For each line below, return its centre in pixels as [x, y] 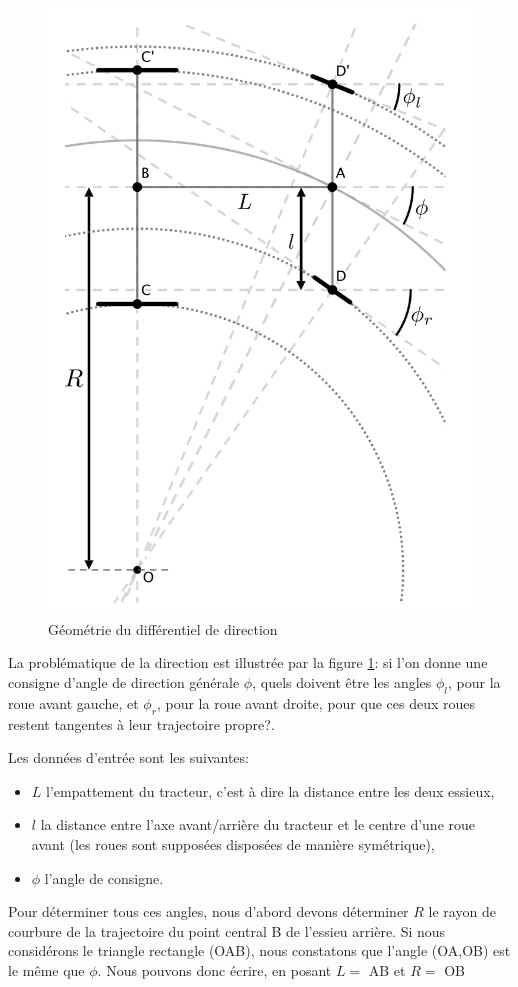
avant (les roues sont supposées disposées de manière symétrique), [233, 843]
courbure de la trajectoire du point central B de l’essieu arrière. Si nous [227, 930]
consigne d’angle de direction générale [124, 682]
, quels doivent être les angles [342, 682]
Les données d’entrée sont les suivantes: [128, 757]
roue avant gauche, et [73, 702]
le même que [46, 969]
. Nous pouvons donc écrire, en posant [214, 969]
